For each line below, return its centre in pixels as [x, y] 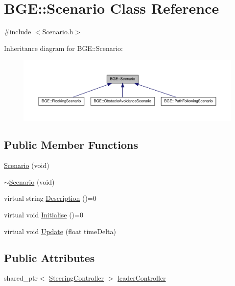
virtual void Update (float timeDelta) [60, 231]
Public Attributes [49, 257]
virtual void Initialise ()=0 [44, 214]
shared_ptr [21, 278]
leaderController [142, 278]
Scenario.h [58, 32]
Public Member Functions [71, 145]
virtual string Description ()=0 [50, 198]
